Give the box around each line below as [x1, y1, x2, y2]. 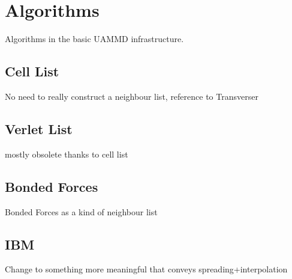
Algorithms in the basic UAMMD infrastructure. [5, 32, 184, 45]
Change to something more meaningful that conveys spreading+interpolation [5, 263, 288, 275]
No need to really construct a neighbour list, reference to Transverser [5, 90, 258, 102]
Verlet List [5, 119, 73, 138]
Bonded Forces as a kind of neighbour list [5, 205, 158, 218]
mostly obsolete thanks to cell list [5, 147, 128, 160]
